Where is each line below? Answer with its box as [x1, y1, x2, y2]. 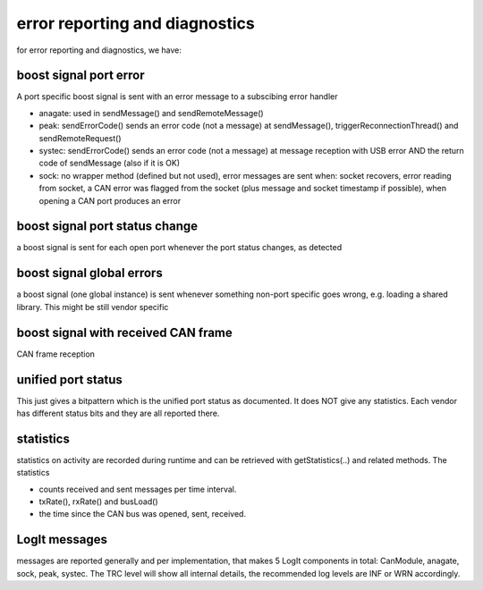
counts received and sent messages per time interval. [38, 484, 237, 494]
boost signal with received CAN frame [16, 324, 233, 340]
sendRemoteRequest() [38, 132, 122, 143]
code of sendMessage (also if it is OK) [38, 157, 181, 169]
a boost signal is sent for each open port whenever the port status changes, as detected [16, 242, 343, 253]
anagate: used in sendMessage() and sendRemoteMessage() [38, 107, 264, 118]
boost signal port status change [16, 219, 199, 234]
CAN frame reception [16, 349, 96, 359]
